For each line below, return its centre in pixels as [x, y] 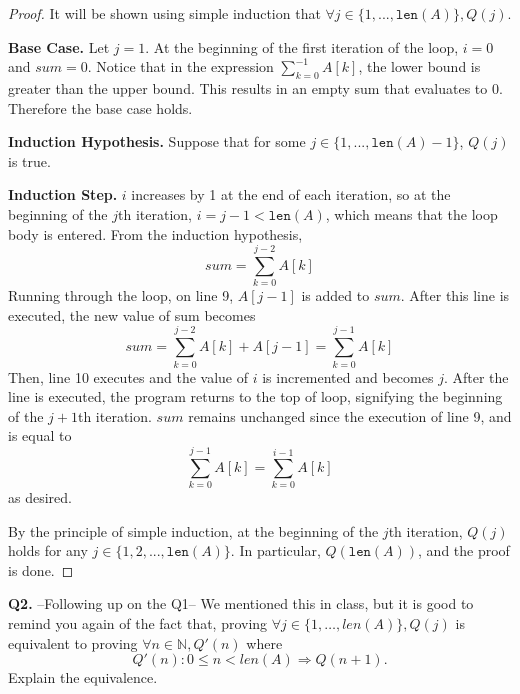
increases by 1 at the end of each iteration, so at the [291, 194]
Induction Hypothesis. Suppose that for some [157, 141]
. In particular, [275, 550]
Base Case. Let [59, 46]
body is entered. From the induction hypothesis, [155, 233]
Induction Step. [63, 194]
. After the [476, 376]
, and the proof [464, 550]
